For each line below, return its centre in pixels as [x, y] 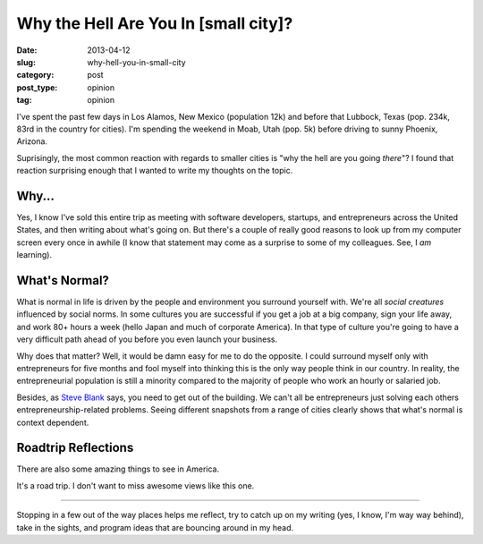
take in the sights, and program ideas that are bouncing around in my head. [155, 527]
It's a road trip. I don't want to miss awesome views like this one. [136, 485]
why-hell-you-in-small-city [137, 62]
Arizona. [32, 141]
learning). [34, 255]
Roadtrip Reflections [75, 448]
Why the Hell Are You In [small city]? [155, 23]
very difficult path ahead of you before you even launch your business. [147, 339]
